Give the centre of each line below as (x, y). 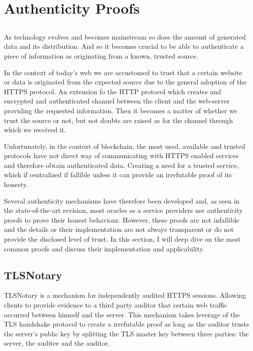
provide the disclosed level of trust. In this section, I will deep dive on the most (122, 239)
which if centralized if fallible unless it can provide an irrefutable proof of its (118, 175)
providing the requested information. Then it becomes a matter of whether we (121, 110)
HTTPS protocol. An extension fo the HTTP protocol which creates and (113, 91)
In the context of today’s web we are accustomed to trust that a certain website (123, 72)
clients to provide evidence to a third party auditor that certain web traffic (116, 305)
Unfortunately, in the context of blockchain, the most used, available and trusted (125, 146)
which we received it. (35, 130)
